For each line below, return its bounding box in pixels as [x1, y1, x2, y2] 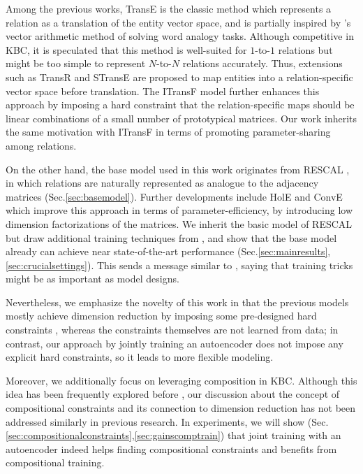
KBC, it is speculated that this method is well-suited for [6, 42, 247, 57]
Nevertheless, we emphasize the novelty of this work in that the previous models [6, 294, 349, 309]
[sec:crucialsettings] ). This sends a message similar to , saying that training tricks [6, 257, 353, 272]
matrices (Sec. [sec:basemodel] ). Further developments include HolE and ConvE [6, 189, 343, 203]
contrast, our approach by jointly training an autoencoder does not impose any [6, 336, 343, 350]
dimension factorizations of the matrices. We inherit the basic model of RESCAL [6, 216, 353, 231]
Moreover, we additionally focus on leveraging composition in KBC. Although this [6, 373, 357, 387]
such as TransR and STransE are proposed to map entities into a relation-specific [6, 69, 353, 84]
